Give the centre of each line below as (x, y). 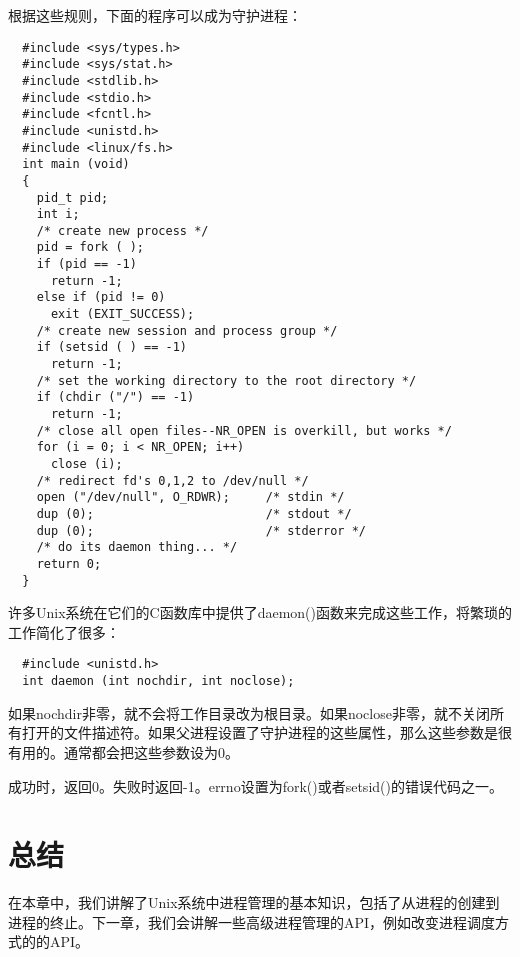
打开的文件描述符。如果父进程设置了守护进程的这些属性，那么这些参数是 (259, 732)
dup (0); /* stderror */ (201, 530)
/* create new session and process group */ (187, 330)
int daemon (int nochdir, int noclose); (158, 681)
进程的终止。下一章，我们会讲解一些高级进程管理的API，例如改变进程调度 (252, 921)
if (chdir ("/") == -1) (115, 397)
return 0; (69, 563)
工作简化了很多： (64, 631)
